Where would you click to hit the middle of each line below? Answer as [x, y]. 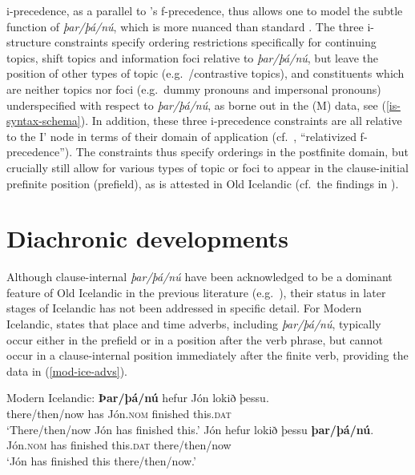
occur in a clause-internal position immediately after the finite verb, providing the [207, 355]
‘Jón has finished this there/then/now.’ [101, 460]
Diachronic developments [148, 238]
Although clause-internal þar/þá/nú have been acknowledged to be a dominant [199, 277]
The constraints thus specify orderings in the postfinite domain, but [242, 152]
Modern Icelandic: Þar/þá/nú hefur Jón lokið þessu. [138, 398]
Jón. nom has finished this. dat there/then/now [119, 445]
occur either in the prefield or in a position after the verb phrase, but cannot [195, 339]
